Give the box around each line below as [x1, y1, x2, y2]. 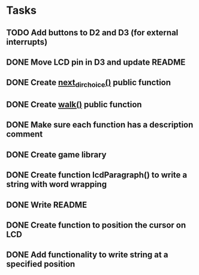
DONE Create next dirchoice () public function [6, 77, 171, 89]
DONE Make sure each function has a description [6, 120, 194, 130]
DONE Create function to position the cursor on [6, 220, 186, 230]
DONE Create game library [6, 149, 107, 159]
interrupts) [6, 37, 48, 47]
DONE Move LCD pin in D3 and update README [6, 57, 186, 67]
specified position [6, 259, 76, 270]
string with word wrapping [6, 179, 107, 189]
